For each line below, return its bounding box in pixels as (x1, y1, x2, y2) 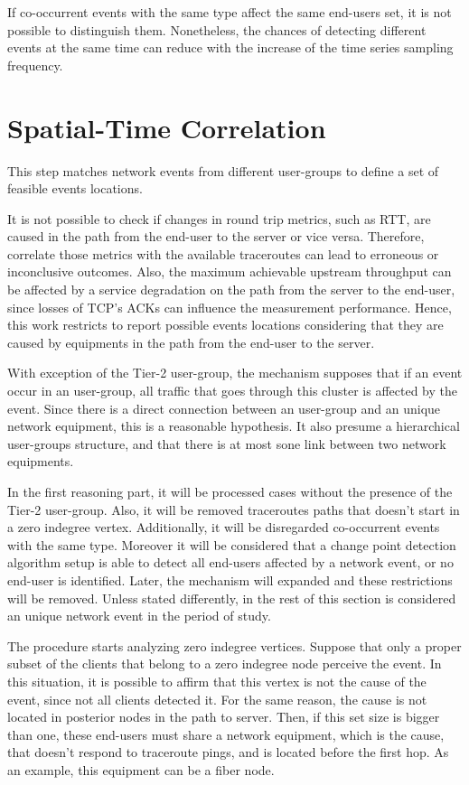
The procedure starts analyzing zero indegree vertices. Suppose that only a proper (7, 636, 462, 655)
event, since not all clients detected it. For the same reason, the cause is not (7, 689, 427, 708)
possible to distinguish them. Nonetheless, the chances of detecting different (7, 20, 427, 39)
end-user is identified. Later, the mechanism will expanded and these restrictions (7, 570, 453, 589)
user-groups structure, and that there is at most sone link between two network (7, 434, 446, 453)
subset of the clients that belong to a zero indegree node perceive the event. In (7, 654, 442, 673)
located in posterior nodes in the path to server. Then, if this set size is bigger (7, 707, 440, 726)
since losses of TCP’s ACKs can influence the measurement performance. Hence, (7, 297, 452, 316)
